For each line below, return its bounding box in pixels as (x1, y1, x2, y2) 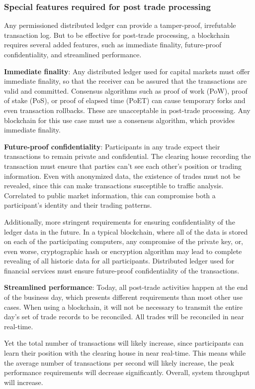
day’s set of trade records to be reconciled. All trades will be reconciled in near (4, 311, 244, 322)
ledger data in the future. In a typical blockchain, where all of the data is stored (4, 226, 248, 237)
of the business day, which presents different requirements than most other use (4, 292, 243, 302)
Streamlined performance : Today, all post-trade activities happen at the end (4, 282, 248, 292)
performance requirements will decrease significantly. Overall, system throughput (4, 367, 250, 378)
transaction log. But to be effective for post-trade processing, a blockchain (4, 29, 230, 40)
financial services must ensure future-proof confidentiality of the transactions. (4, 265, 240, 275)
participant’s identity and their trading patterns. (4, 200, 152, 210)
